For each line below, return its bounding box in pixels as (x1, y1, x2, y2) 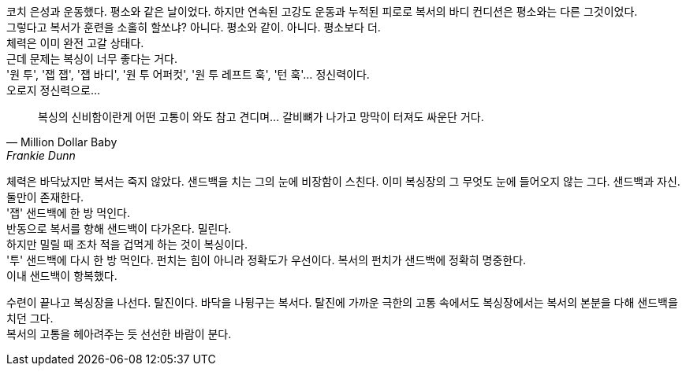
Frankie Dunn (6, 149, 76, 162)
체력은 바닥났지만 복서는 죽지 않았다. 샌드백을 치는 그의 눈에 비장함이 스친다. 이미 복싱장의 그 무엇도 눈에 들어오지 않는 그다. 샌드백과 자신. (6, 175, 680, 188)
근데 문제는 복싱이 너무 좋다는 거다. (6, 52, 177, 65)
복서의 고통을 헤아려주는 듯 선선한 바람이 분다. (6, 327, 232, 341)
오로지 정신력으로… (6, 83, 101, 97)
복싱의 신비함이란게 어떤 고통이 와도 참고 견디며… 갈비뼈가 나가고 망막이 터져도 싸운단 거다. (38, 110, 484, 123)
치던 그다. (6, 311, 54, 325)
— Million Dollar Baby (6, 135, 117, 149)
